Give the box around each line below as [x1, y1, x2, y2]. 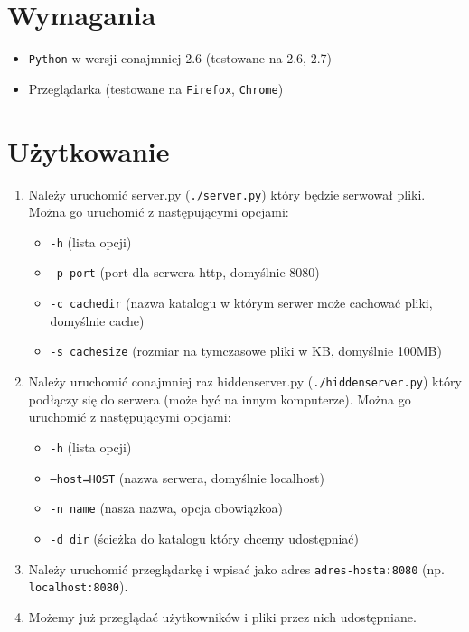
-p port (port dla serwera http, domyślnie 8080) [50, 263, 320, 282]
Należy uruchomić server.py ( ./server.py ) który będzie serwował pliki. [28, 184, 426, 203]
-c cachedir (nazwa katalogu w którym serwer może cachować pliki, [50, 293, 433, 312]
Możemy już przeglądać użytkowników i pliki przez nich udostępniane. [28, 607, 417, 626]
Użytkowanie [7, 132, 170, 169]
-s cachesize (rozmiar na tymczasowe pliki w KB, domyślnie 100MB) [50, 341, 442, 360]
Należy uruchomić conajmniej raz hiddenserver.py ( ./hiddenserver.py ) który [28, 372, 462, 391]
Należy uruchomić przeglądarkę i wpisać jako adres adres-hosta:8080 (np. [28, 559, 445, 578]
